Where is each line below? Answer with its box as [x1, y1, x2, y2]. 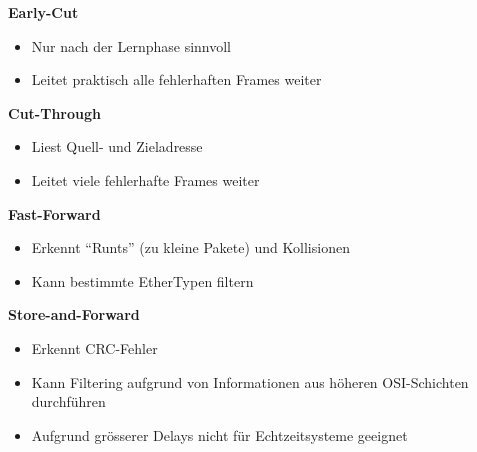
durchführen [31, 391, 106, 412]
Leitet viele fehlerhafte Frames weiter [31, 169, 260, 190]
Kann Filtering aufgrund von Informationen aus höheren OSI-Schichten [31, 371, 469, 392]
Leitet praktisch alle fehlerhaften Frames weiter [31, 69, 322, 90]
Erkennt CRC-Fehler [31, 337, 158, 358]
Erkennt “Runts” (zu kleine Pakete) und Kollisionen [31, 237, 350, 258]
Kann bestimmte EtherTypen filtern [31, 270, 254, 291]
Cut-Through [8, 102, 101, 123]
